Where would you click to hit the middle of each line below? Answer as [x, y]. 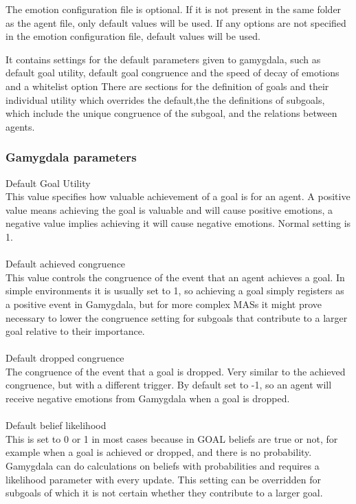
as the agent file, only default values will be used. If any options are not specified [176, 22]
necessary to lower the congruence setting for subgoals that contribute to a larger [177, 317]
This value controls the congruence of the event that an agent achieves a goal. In [175, 277]
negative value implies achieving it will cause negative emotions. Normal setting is [178, 223]
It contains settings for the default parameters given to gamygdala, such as [163, 59]
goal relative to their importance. [75, 331]
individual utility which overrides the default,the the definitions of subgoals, [165, 99]
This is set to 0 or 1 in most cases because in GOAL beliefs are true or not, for [172, 438]
